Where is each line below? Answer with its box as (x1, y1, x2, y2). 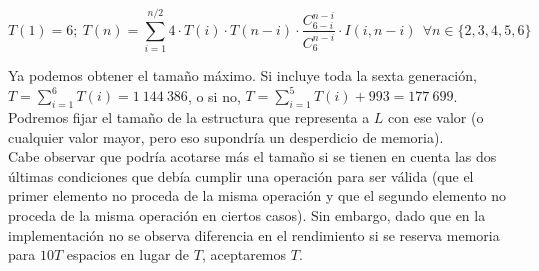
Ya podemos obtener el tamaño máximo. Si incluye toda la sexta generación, (8, 65, 477, 86)
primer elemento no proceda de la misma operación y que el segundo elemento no (8, 185, 507, 206)
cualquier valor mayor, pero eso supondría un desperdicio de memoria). (8, 126, 444, 147)
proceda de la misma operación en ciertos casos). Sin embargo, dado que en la (8, 204, 486, 225)
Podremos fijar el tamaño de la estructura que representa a (8, 107, 370, 128)
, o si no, (187, 85, 241, 106)
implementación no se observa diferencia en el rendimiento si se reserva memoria (8, 224, 500, 245)
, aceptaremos (201, 244, 287, 265)
